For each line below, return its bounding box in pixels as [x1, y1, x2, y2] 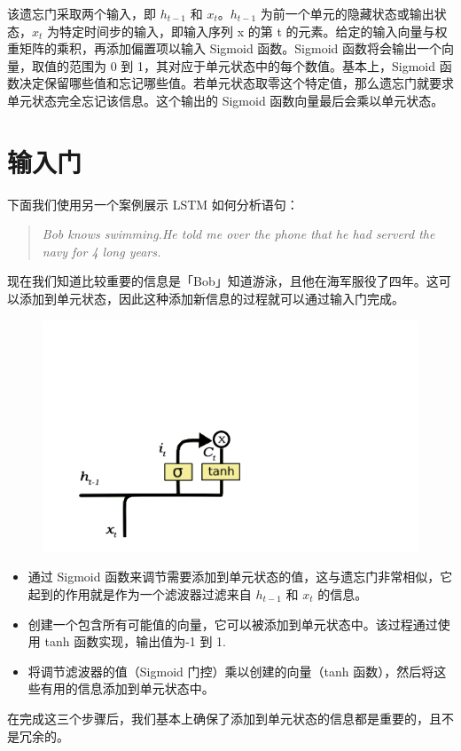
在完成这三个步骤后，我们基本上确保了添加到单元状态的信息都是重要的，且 [7, 708, 441, 727]
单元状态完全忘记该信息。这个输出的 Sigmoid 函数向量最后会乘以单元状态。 [7, 91, 444, 109]
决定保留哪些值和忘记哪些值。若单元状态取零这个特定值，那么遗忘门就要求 [19, 74, 454, 92]
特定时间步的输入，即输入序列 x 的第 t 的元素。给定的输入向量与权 [59, 21, 448, 40]
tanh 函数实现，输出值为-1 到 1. [44, 632, 227, 651]
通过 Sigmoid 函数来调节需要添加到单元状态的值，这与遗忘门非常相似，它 [27, 567, 453, 586]
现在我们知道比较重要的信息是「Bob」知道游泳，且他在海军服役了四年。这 [7, 272, 439, 290]
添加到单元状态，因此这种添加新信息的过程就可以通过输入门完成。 [19, 289, 404, 308]
